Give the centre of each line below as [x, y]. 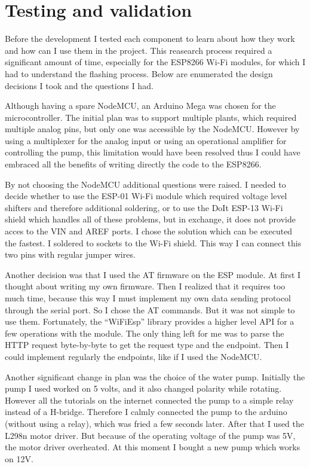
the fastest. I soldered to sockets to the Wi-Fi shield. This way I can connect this [153, 242]
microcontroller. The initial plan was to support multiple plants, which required [151, 117]
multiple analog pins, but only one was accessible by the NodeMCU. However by [152, 129]
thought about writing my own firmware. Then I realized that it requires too [145, 286]
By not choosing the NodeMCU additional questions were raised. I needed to [145, 184]
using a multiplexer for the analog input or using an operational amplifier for [146, 140]
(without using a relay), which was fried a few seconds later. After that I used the [155, 423]
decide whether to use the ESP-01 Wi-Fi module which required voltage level [146, 196]
